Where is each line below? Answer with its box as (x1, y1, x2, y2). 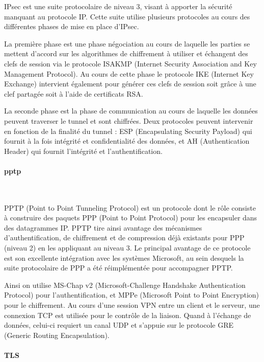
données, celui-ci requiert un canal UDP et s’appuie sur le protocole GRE (4, 320, 234, 330)
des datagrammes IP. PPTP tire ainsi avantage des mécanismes (4, 222, 202, 233)
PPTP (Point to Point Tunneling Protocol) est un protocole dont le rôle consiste (4, 202, 256, 213)
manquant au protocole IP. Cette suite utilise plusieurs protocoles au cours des (4, 11, 250, 21)
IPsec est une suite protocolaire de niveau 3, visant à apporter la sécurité (4, 1, 232, 11)
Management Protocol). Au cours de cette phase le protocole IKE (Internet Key (4, 68, 254, 79)
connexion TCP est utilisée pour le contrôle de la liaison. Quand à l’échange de (4, 309, 251, 320)
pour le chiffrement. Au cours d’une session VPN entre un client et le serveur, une (4, 300, 260, 310)
